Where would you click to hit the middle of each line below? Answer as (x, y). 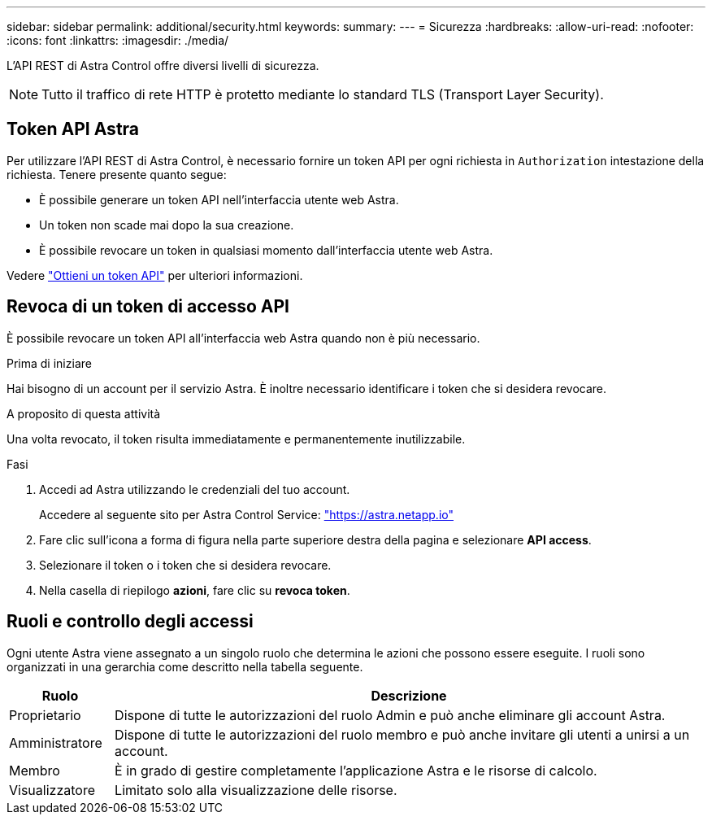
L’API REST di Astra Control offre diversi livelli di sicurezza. (163, 66)
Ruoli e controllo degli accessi (130, 622)
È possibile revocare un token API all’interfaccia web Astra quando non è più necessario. (243, 338)
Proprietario (45, 715)
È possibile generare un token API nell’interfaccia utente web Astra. (219, 199)
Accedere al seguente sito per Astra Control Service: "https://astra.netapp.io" (246, 514)
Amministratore (56, 742)
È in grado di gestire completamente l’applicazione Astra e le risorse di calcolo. (356, 770)
